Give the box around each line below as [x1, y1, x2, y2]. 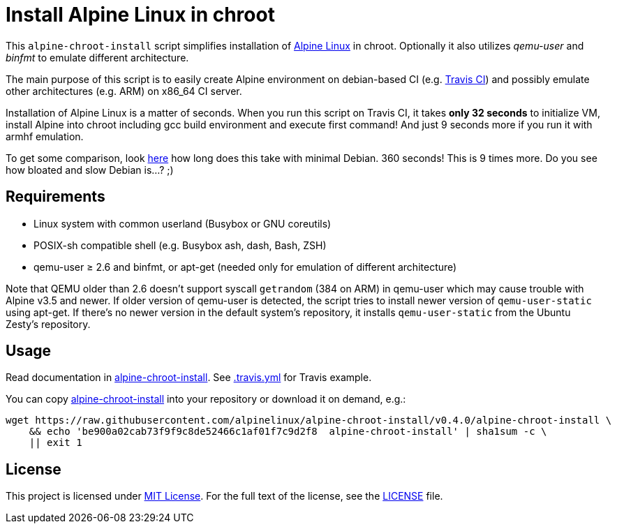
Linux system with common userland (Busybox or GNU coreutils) [34, 217, 332, 230]
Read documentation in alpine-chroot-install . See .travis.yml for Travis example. [6, 371, 372, 384]
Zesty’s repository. [6, 318, 91, 330]
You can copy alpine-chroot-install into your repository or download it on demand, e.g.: [6, 393, 406, 405]
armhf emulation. [6, 130, 84, 142]
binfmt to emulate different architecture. [6, 51, 189, 64]
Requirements [6, 188, 105, 206]
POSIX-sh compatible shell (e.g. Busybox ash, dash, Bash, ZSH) [34, 239, 327, 251]
